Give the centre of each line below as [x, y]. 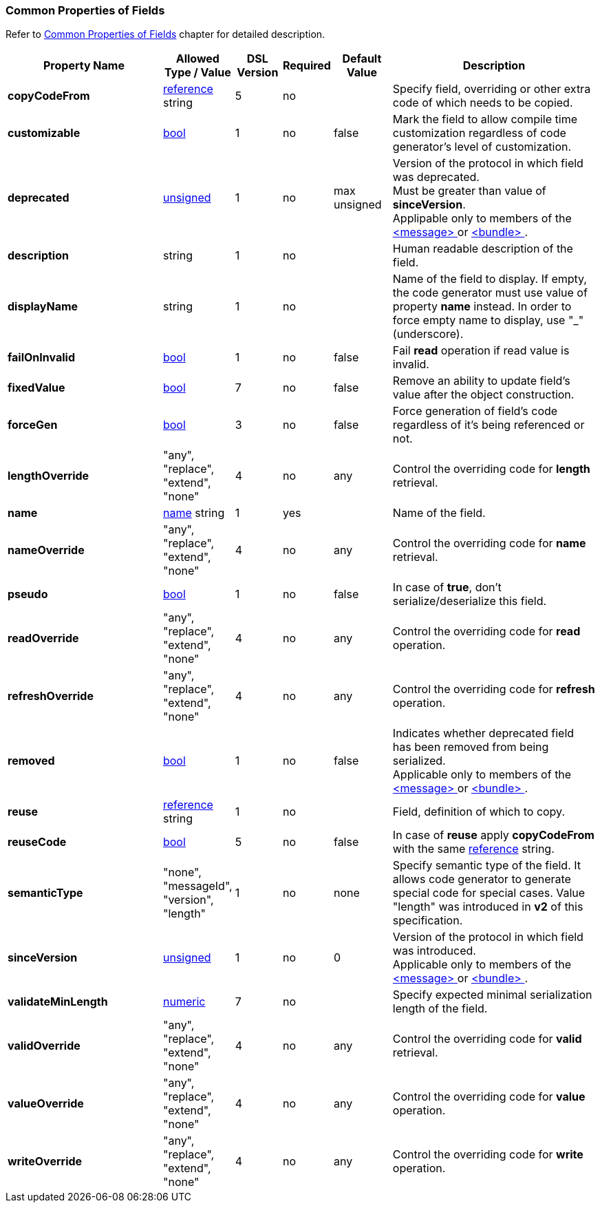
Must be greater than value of [469, 191]
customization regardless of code [479, 133]
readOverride [43, 638]
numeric [184, 1002]
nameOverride [46, 550]
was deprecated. [436, 177]
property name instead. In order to [482, 307]
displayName [43, 307]
